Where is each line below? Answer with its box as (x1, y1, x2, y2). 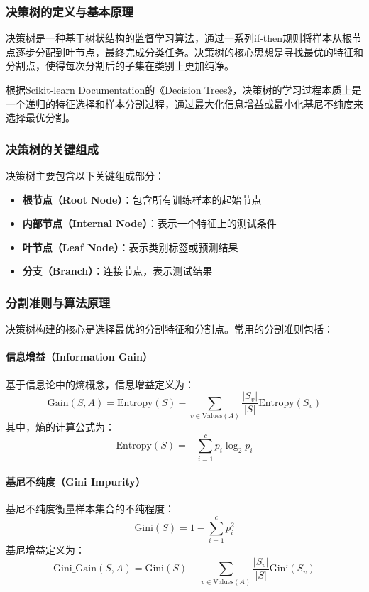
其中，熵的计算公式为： (6, 419, 115, 434)
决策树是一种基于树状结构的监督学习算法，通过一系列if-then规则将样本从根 (6, 31, 353, 45)
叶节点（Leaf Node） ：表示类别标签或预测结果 (22, 239, 238, 254)
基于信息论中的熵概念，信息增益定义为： (6, 376, 194, 391)
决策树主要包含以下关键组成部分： (6, 168, 165, 182)
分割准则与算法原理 (6, 293, 111, 311)
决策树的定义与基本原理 (6, 2, 133, 20)
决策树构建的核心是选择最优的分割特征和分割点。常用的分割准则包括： (6, 322, 334, 336)
